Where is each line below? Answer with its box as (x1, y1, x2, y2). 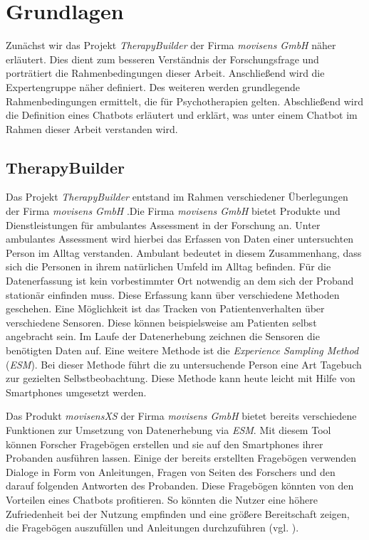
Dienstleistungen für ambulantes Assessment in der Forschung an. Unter (6, 217, 321, 232)
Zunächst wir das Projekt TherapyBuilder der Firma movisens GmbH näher (6, 38, 336, 53)
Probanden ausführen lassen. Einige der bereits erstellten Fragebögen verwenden (6, 450, 357, 465)
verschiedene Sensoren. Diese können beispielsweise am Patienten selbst (6, 314, 317, 329)
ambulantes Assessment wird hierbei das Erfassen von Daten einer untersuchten (6, 231, 354, 246)
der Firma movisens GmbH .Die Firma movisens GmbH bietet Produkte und (6, 203, 341, 218)
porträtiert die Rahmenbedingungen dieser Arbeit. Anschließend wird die (6, 65, 325, 80)
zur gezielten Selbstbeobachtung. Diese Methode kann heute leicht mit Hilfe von (6, 371, 355, 386)
